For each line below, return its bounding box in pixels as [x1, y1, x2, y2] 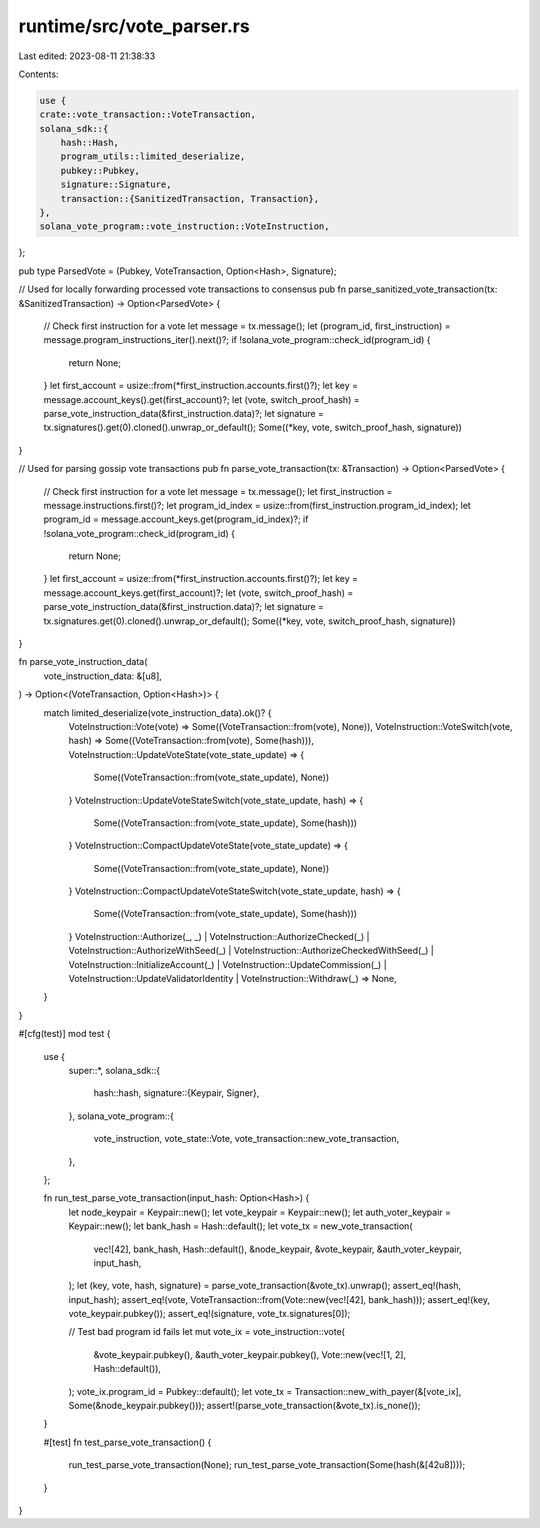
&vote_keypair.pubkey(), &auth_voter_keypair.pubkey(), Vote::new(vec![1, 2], [93, 1348, 407, 1360]
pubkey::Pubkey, [60, 165, 140, 176]
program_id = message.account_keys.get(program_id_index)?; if [43, 513, 309, 525]
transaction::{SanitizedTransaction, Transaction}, [60, 193, 320, 204]
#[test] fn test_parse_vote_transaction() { [43, 1436, 212, 1448]
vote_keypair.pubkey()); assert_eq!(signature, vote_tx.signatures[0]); [68, 1308, 351, 1320]
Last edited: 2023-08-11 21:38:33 [18, 50, 156, 62]
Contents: [18, 68, 59, 80]
